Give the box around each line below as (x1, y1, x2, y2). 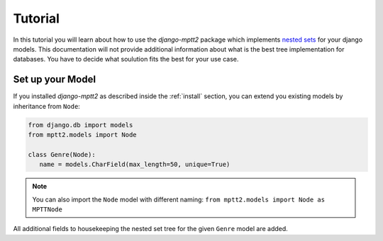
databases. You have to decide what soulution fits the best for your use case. (13, 55, 239, 64)
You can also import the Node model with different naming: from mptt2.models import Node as (32, 195, 326, 204)
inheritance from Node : (13, 102, 81, 110)
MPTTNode (32, 205, 63, 213)
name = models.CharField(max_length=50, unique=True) (39, 160, 231, 169)
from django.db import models (28, 121, 133, 129)
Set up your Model (13, 74, 96, 86)
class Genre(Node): (28, 151, 96, 158)
